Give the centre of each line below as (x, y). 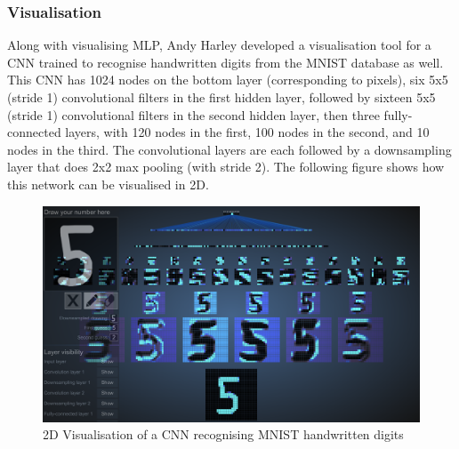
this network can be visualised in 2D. (108, 184)
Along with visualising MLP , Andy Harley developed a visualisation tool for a (219, 45)
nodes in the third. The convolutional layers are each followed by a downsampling (229, 149)
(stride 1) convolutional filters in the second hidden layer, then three (193, 114)
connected (34, 132)
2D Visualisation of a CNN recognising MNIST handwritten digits (223, 434)
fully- (398, 114)
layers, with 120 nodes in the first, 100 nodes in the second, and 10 (247, 132)
